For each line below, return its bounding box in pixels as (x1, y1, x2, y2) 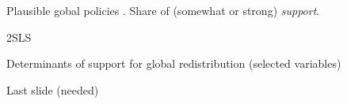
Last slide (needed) (6, 81, 99, 98)
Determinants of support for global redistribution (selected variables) (6, 55, 341, 72)
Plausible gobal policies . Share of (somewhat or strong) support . (6, 2, 320, 18)
